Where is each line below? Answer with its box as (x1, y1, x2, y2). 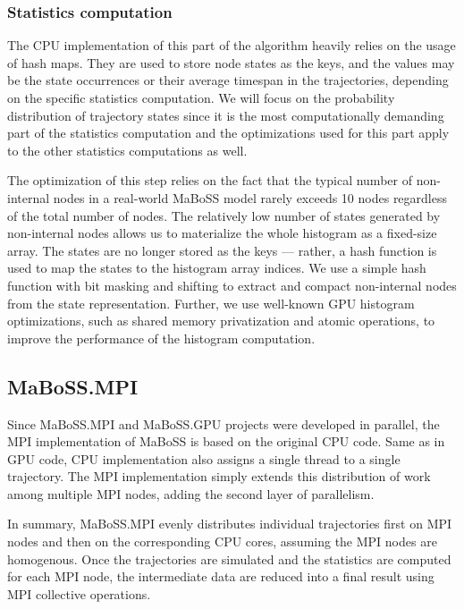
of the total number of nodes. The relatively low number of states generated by (7, 206, 441, 224)
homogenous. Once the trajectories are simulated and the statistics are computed (7, 549, 451, 568)
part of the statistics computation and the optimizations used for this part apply (7, 123, 450, 142)
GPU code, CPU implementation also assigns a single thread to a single (7, 449, 401, 468)
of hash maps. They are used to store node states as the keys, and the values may (7, 53, 455, 72)
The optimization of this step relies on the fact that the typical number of (7, 171, 412, 190)
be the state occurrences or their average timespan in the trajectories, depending (7, 71, 449, 89)
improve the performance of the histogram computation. (7, 328, 316, 347)
